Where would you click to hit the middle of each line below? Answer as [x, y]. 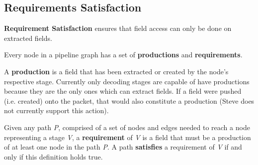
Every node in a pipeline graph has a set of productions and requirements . [123, 55]
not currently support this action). [56, 110]
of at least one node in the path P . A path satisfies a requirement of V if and [123, 147]
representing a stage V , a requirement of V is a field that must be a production [128, 137]
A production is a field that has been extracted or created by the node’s [116, 71]
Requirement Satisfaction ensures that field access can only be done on [118, 28]
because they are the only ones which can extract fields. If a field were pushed [123, 91]
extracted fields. [28, 38]
